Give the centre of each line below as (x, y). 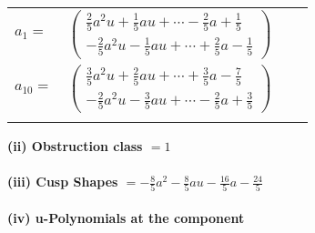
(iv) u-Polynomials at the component (126, 218)
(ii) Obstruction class (75, 145)
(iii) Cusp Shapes (63, 182)
